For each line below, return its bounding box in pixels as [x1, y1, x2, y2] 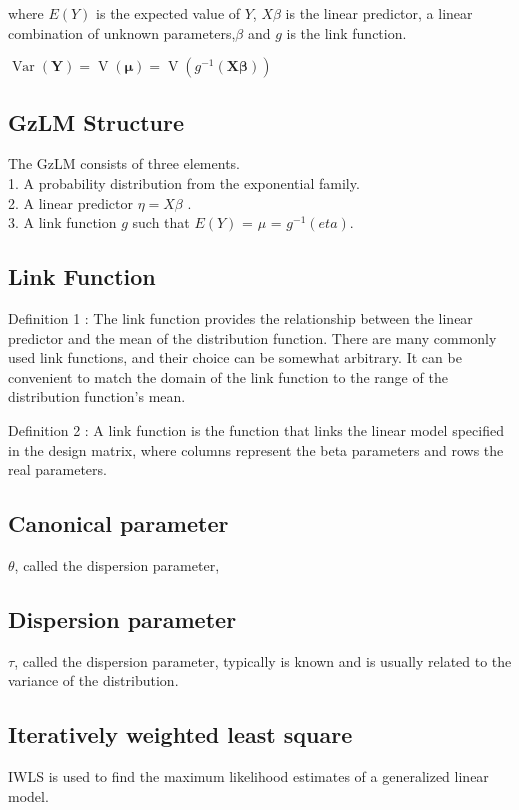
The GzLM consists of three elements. [8, 153, 240, 174]
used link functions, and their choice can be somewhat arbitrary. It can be [8, 347, 462, 368]
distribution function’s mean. [8, 386, 186, 407]
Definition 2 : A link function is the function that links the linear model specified [8, 419, 504, 440]
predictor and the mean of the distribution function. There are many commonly [8, 327, 497, 348]
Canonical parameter [8, 508, 229, 539]
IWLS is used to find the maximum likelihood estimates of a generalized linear [8, 766, 489, 787]
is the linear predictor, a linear [285, 3, 473, 23]
